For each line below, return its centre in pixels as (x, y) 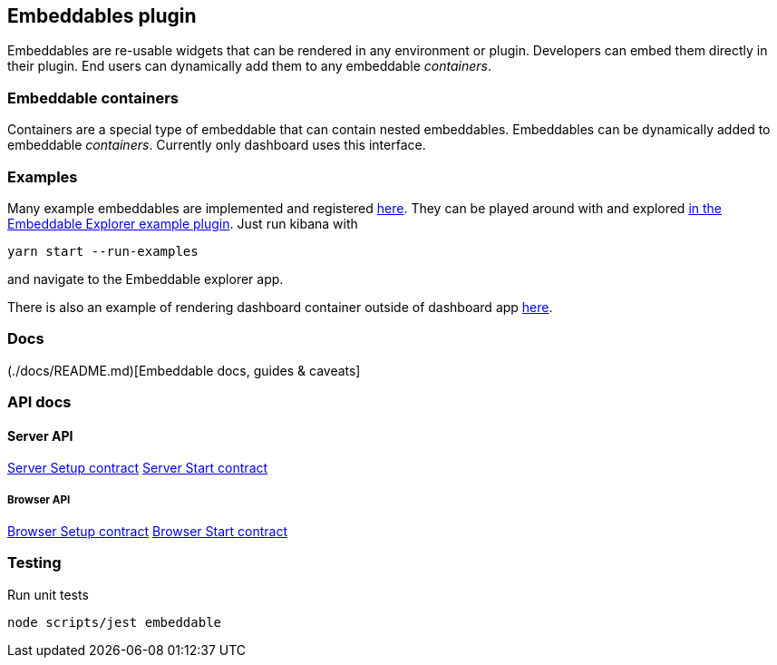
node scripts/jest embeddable (115, 622)
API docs (39, 402)
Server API (40, 435)
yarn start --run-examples (103, 251)
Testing (34, 563)
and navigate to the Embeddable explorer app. (146, 279)
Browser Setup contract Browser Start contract (147, 532)
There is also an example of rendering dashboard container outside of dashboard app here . (280, 307)
